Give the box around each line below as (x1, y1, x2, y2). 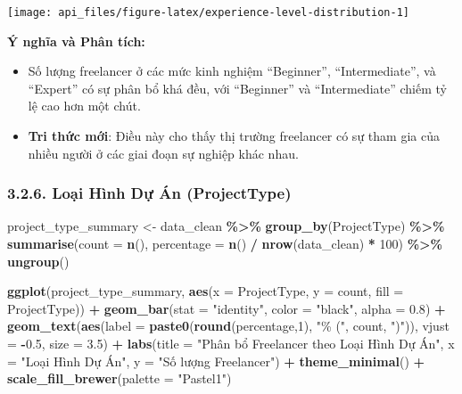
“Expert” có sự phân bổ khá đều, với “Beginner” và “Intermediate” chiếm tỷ (28, 78, 447, 97)
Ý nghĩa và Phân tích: (7, 31, 145, 50)
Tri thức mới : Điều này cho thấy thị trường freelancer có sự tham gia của (28, 127, 440, 145)
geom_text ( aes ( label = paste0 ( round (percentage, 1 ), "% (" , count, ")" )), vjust (7, 316, 450, 335)
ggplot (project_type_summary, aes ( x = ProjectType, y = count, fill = (7, 282, 404, 300)
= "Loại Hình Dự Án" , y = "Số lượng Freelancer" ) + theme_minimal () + (7, 351, 425, 370)
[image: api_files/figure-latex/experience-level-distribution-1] (7, 6, 410, 19)
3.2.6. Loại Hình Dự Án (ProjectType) (7, 182, 292, 204)
